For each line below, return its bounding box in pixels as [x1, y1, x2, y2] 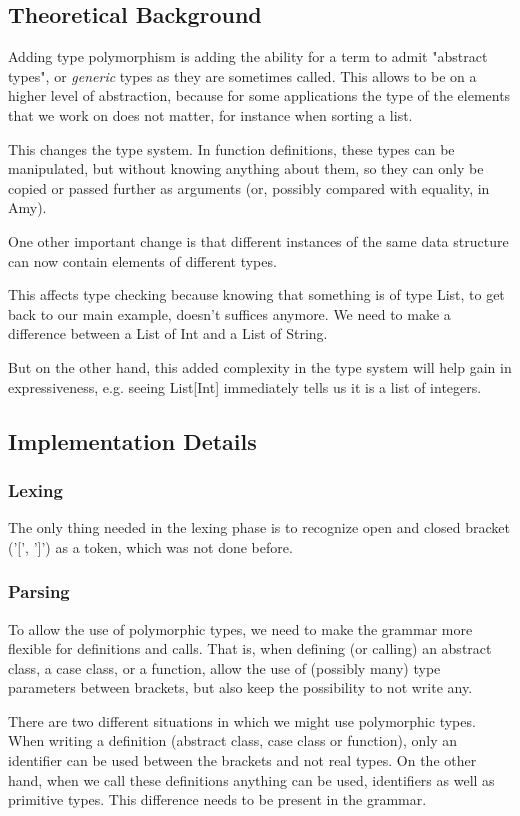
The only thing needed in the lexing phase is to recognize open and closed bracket [8, 517, 510, 538]
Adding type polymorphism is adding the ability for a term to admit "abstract [8, 46, 488, 67]
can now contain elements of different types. [8, 250, 277, 271]
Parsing [8, 579, 70, 604]
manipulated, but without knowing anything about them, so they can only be [8, 158, 484, 179]
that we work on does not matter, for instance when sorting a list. [8, 104, 413, 125]
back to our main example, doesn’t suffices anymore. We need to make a [8, 303, 451, 324]
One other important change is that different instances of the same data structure [8, 230, 509, 251]
